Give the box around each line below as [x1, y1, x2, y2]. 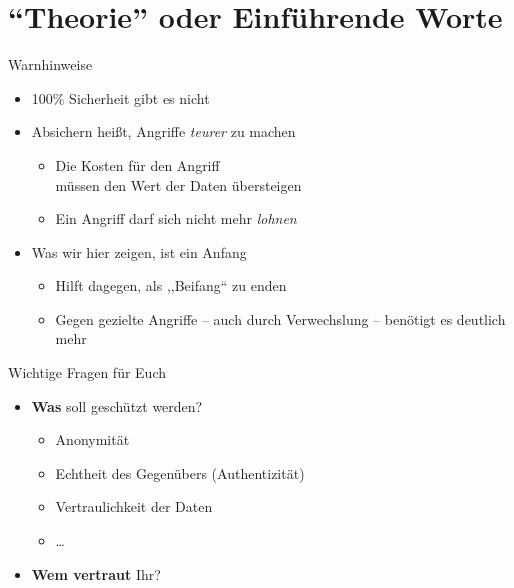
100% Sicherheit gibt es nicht [31, 87, 210, 108]
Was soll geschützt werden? [31, 395, 203, 416]
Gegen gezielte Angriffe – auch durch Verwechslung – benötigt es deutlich [55, 308, 506, 329]
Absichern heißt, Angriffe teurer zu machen [31, 121, 296, 142]
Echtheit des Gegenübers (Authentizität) [55, 462, 305, 483]
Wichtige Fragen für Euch [8, 362, 166, 383]
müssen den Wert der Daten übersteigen [55, 174, 302, 195]
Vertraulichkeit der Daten [55, 496, 213, 517]
